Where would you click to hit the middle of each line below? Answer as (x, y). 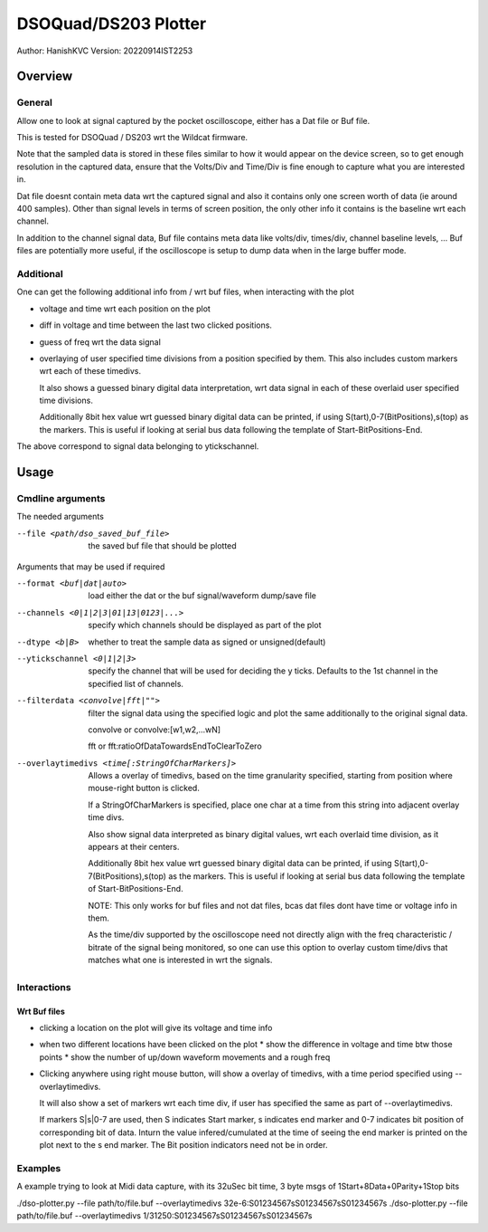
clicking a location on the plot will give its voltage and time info (156, 1028)
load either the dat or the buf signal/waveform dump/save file (202, 596)
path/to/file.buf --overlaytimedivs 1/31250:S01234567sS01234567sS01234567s (164, 1216)
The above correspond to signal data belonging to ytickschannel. (138, 446)
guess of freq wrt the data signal (100, 342)
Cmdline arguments (61, 499)
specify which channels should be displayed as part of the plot (205, 626)
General (35, 102)
